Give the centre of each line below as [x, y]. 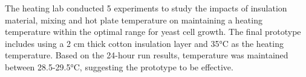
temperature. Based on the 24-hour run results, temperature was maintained [147, 55]
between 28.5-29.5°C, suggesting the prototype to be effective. [119, 66]
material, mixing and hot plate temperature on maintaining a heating [134, 20]
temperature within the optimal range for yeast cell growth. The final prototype [153, 32]
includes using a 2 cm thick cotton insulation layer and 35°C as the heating [144, 43]
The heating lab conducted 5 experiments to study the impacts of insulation [146, 8]
